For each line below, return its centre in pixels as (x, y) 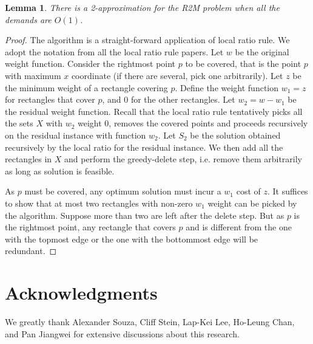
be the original (262, 51)
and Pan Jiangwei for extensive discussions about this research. (122, 333)
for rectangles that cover (50, 99)
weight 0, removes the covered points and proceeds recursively (193, 123)
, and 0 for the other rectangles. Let (169, 99)
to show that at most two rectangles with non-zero (99, 203)
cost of (248, 191)
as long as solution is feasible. (60, 170)
